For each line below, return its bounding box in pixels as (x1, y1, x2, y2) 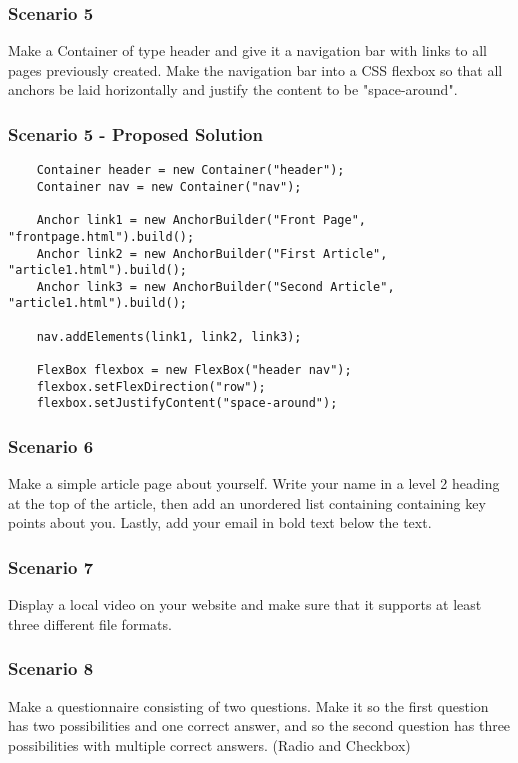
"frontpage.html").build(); (8, 229, 195, 244)
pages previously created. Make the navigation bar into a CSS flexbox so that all (8, 59, 503, 80)
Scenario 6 (8, 433, 94, 458)
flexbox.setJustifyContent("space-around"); (36, 396, 338, 411)
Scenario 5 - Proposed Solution (8, 121, 263, 146)
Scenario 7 (8, 554, 94, 579)
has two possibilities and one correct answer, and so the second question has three (8, 715, 511, 736)
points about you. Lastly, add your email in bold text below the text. (8, 512, 432, 533)
